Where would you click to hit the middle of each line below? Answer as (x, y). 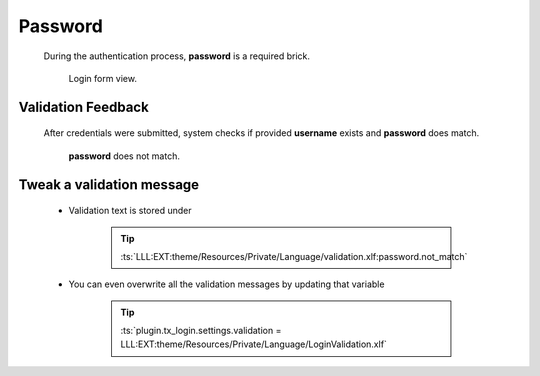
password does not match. (124, 156)
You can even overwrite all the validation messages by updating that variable (226, 284)
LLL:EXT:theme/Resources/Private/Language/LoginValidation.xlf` (253, 344)
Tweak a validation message (109, 184)
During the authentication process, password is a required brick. (176, 56)
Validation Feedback (83, 106)
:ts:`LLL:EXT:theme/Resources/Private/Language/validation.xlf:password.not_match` (294, 256)
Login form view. (102, 78)
